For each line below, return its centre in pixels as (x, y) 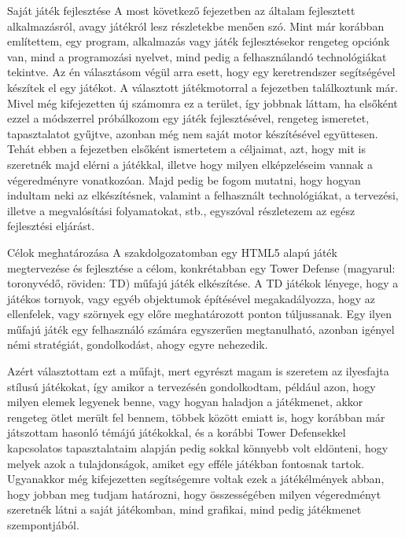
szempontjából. (43, 525)
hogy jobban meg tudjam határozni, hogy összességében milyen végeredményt (194, 494)
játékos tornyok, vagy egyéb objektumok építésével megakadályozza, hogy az (191, 298)
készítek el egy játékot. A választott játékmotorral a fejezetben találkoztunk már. (202, 87)
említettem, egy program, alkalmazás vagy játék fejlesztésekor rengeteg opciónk (199, 41)
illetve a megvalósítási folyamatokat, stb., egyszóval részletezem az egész (181, 210)
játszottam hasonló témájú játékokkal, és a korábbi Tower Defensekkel (177, 432)
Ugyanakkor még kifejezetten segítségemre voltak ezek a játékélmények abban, (196, 479)
